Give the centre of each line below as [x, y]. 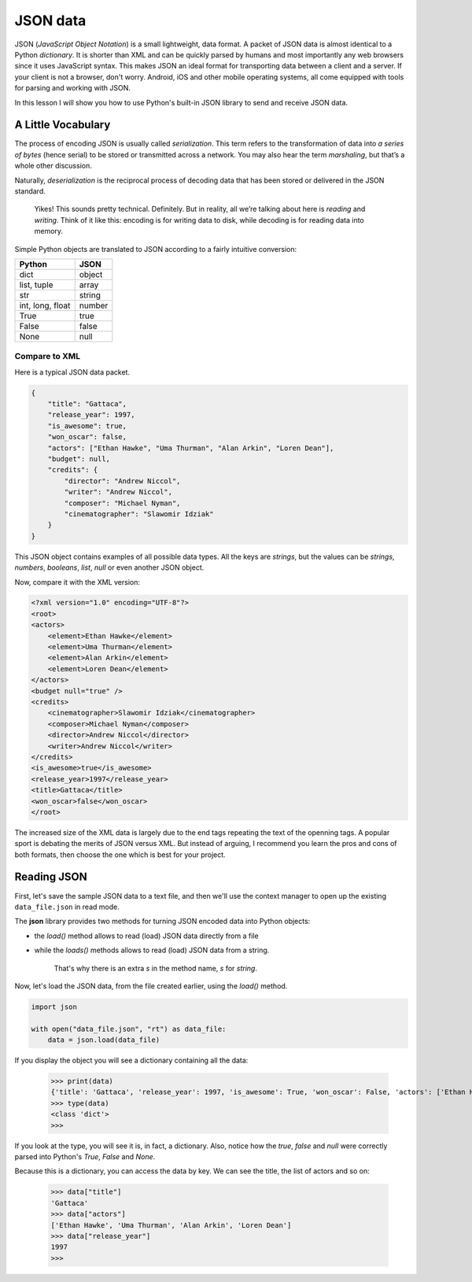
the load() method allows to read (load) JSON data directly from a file [146, 936]
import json [54, 1007]
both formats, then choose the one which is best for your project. [120, 855]
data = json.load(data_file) [104, 1040]
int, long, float [45, 305]
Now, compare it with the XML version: [77, 582]
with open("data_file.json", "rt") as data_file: [129, 1029]
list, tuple [36, 285]
